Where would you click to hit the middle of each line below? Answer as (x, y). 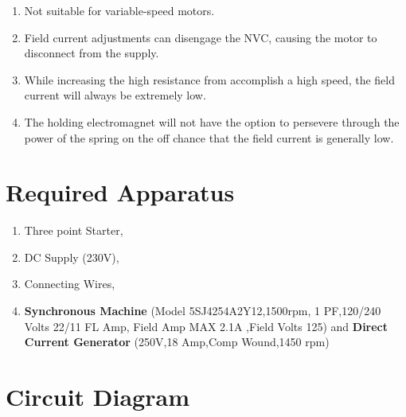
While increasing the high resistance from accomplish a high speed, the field (210, 79)
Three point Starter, (74, 230)
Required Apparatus (120, 192)
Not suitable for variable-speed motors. (119, 10)
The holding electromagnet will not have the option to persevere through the (212, 121)
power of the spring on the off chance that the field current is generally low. (209, 137)
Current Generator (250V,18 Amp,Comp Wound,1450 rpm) (177, 342)
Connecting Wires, (70, 284)
